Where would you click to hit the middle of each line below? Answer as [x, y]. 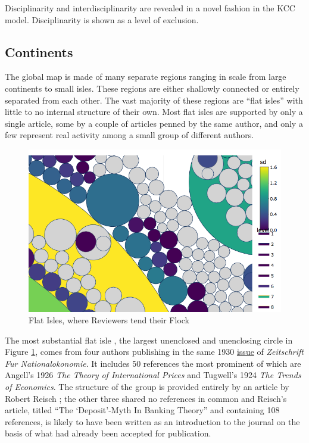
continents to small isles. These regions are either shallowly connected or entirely [152, 88]
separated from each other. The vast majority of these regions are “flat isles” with [154, 100]
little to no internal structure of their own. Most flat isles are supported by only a [154, 112]
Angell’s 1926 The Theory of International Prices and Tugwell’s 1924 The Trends [153, 375]
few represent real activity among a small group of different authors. [129, 135]
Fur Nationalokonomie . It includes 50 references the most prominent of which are [153, 363]
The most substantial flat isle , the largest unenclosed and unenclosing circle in [149, 340]
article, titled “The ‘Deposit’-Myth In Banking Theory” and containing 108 [142, 410]
